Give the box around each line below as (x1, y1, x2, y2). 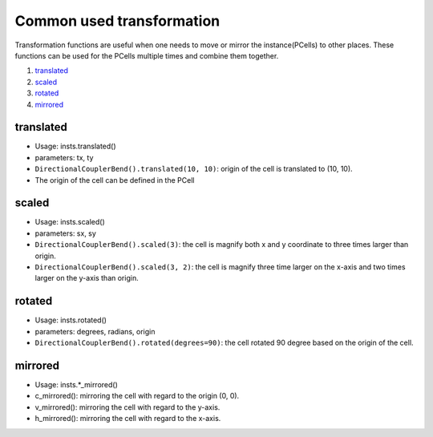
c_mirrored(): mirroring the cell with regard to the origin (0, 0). (34, 391, 240, 401)
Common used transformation (14, 12, 221, 30)
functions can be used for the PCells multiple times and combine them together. (14, 51, 279, 60)
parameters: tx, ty (34, 152, 94, 162)
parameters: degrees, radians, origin (34, 326, 156, 336)
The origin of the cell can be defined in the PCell (34, 175, 195, 184)
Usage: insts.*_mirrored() (34, 380, 118, 390)
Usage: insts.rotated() (34, 315, 107, 325)
